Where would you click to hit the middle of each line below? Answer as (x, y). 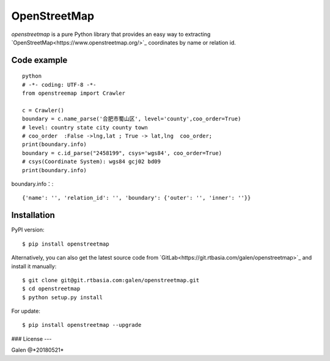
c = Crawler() (43, 110)
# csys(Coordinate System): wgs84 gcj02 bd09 (92, 162)
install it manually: (34, 266)
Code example (39, 60)
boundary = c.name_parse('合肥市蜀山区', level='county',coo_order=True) (132, 119)
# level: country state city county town (85, 127)
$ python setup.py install (63, 297)
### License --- (31, 338)
